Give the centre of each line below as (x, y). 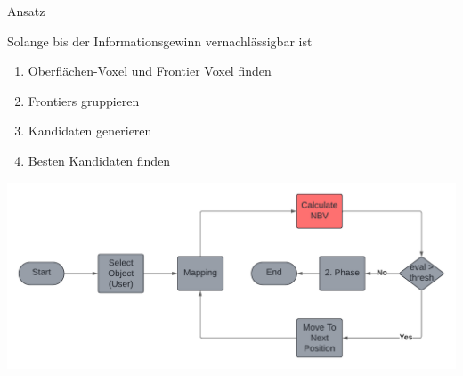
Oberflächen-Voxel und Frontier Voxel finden (150, 71)
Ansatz (26, 11)
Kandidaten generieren (90, 131)
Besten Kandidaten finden (99, 160)
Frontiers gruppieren (84, 100)
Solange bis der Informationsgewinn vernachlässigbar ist (160, 41)
